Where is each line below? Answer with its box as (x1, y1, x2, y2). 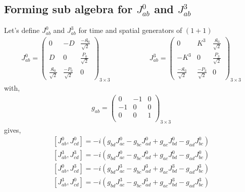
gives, (4, 124, 21, 135)
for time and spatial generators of (78, 25, 182, 35)
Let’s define (4, 25, 40, 35)
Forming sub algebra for (4, 1, 133, 17)
